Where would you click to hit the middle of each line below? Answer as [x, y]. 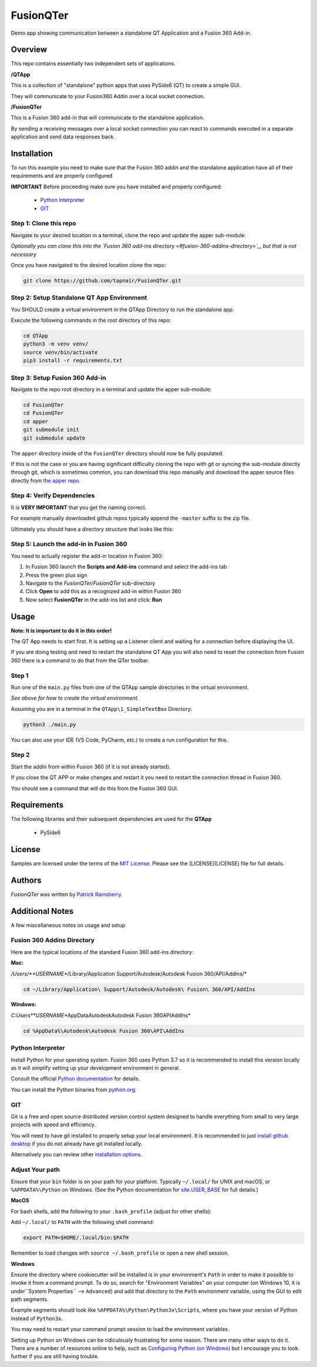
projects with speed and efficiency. [53, 1125]
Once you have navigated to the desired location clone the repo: [89, 265]
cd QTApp [36, 336]
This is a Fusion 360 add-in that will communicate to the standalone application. [108, 118]
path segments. [30, 1299]
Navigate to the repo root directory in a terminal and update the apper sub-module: [111, 389]
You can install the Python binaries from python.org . [74, 1089]
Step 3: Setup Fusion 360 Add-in [58, 378]
